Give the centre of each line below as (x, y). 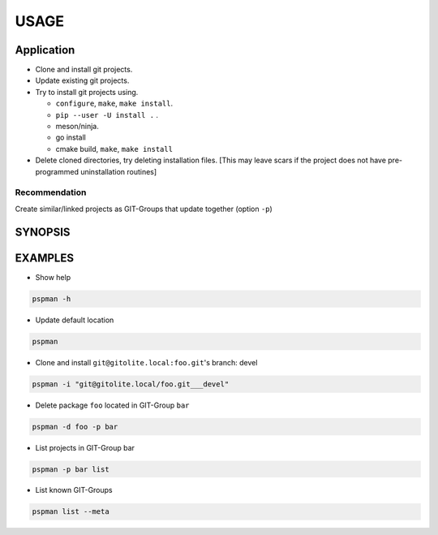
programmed (57, 171)
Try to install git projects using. (87, 92)
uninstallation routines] (118, 171)
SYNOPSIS (43, 232)
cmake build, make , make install (114, 149)
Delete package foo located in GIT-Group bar (112, 405)
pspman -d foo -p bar (75, 427)
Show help (53, 277)
